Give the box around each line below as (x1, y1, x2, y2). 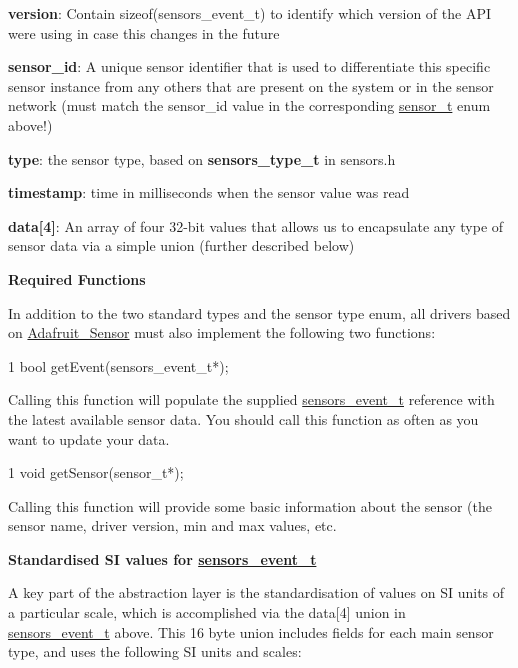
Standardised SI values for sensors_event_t (8, 548, 317, 569)
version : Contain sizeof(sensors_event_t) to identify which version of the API (8, 3, 491, 23)
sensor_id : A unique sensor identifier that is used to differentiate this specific (8, 56, 491, 77)
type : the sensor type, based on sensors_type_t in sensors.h (8, 148, 396, 169)
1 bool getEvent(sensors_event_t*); (8, 355, 229, 376)
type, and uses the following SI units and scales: (8, 641, 302, 662)
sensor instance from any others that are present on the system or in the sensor (8, 75, 494, 96)
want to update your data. (8, 428, 170, 449)
